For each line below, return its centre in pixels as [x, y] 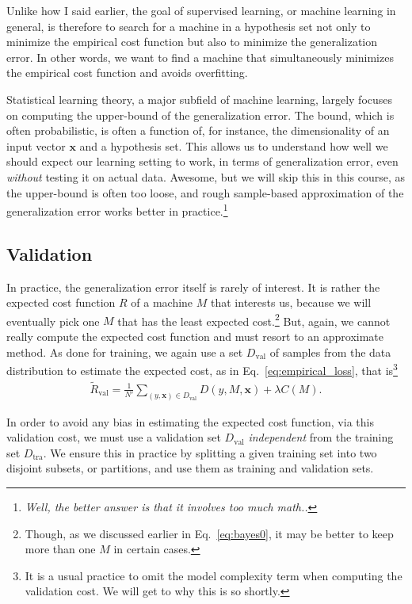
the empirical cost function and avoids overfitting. [127, 73]
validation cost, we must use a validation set [114, 437]
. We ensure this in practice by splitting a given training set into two [210, 452]
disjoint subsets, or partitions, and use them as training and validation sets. [190, 468]
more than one [60, 549]
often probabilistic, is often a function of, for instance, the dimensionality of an [198, 130]
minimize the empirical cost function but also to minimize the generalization [192, 42]
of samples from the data [330, 352]
